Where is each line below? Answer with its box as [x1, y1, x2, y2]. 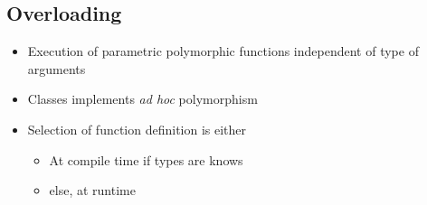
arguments [27, 59, 86, 78]
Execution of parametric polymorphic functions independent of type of [27, 42, 419, 61]
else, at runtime [49, 181, 136, 200]
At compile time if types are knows [49, 150, 243, 169]
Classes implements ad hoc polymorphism [27, 89, 258, 108]
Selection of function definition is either [27, 119, 247, 138]
